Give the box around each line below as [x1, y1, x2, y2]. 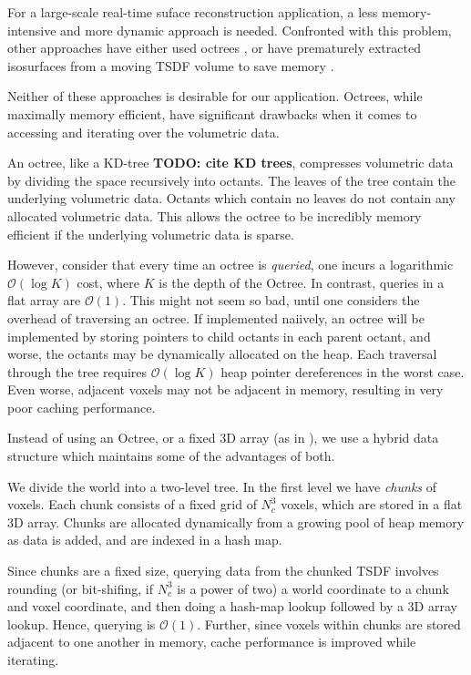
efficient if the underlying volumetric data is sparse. [7, 224, 294, 243]
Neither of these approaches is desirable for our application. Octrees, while [7, 87, 423, 106]
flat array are [7, 291, 81, 310]
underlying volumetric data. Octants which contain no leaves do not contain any [7, 189, 456, 208]
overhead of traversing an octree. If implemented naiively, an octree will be [7, 308, 425, 327]
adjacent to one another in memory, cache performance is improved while [7, 632, 416, 651]
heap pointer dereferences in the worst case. [220, 362, 465, 381]
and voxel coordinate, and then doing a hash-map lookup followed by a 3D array [7, 597, 457, 616]
